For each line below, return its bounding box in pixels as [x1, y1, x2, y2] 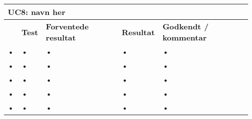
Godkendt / [162, 21, 209, 32]
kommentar [162, 32, 207, 43]
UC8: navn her [8, 6, 65, 17]
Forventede [46, 21, 89, 32]
